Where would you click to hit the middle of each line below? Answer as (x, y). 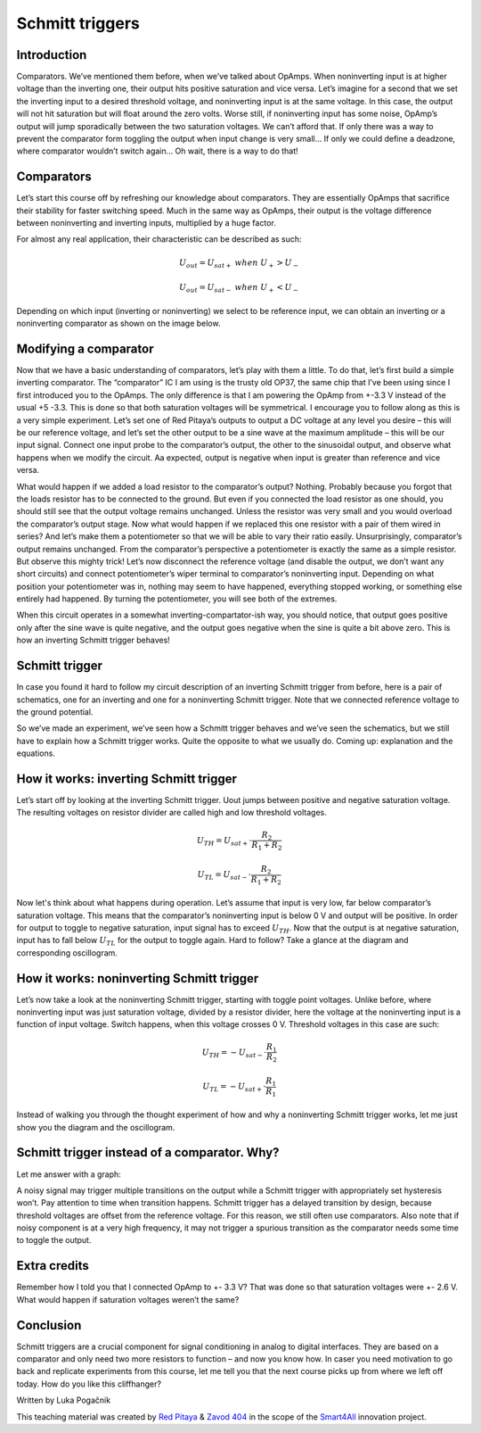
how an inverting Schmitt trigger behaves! (94, 640)
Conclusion (49, 1325)
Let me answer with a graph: (69, 1174)
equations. (36, 753)
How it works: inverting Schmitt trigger (127, 779)
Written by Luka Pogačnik (64, 1400)
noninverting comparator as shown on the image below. (118, 323)
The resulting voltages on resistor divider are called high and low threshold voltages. (171, 813)
